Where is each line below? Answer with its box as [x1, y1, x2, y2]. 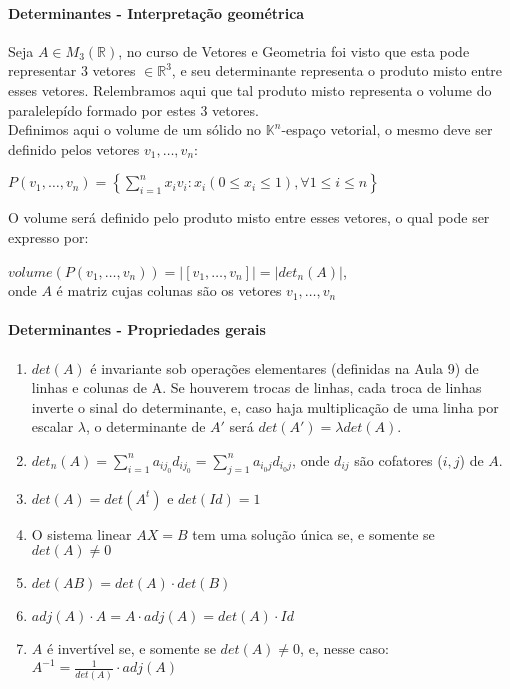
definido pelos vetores [8, 138, 140, 159]
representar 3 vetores [8, 60, 136, 81]
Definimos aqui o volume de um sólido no [8, 119, 262, 140]
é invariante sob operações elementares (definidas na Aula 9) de [90, 357, 479, 378]
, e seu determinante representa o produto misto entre [171, 60, 503, 81]
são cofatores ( [354, 449, 443, 470]
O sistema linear [31, 523, 132, 544]
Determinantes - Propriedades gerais [8, 319, 266, 340]
